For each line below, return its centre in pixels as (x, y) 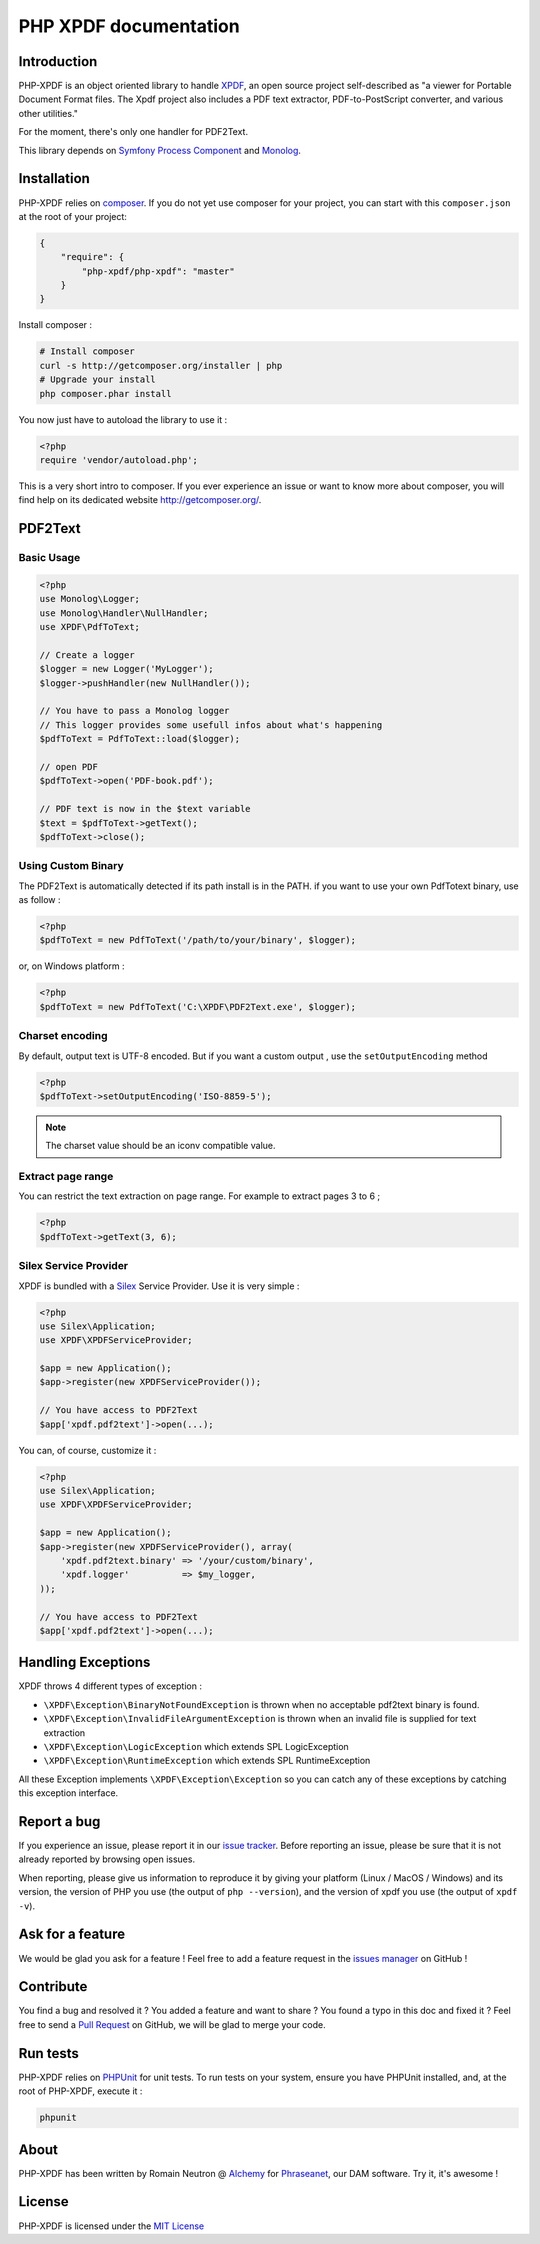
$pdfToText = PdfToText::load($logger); (139, 739)
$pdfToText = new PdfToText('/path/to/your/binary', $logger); (198, 940)
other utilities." (48, 113)
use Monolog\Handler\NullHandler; (124, 613)
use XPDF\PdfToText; (89, 627)
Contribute (53, 1986)
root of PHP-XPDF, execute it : (80, 2091)
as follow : (39, 900)
